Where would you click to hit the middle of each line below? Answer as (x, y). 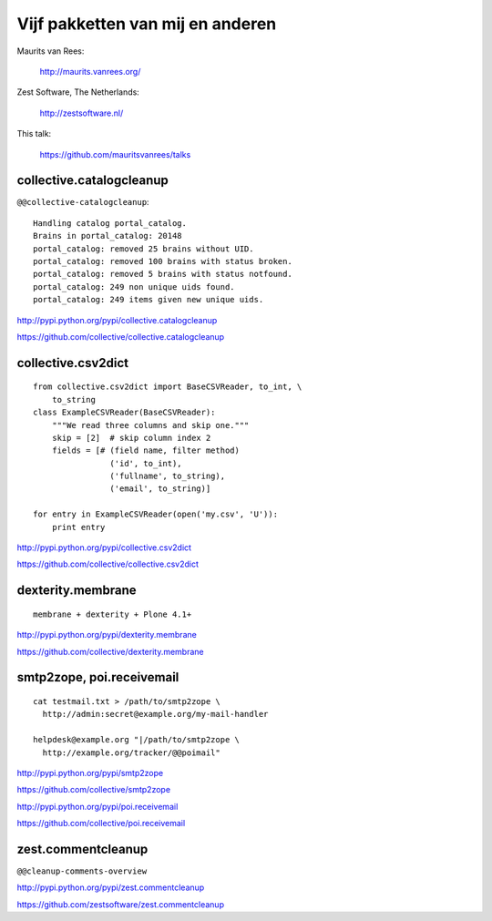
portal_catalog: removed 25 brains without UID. (143, 249)
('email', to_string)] (160, 489)
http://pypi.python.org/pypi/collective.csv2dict (104, 547)
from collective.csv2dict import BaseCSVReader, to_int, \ (168, 387)
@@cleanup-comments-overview (82, 871)
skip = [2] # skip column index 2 (131, 438)
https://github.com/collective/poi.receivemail (101, 824)
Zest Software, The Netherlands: (78, 92)
